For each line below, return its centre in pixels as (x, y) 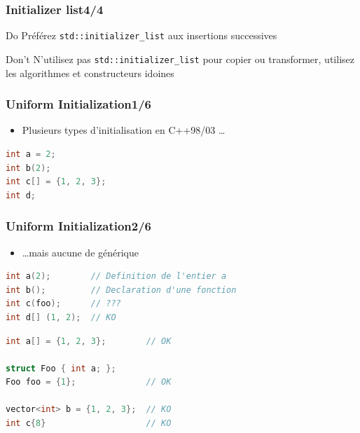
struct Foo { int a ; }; (61, 368)
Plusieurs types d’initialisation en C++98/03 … (124, 130)
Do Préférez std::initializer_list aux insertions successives (141, 35)
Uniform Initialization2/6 (79, 226)
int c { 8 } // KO (89, 424)
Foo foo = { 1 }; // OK (89, 382)
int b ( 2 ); (28, 168)
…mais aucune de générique (81, 252)
